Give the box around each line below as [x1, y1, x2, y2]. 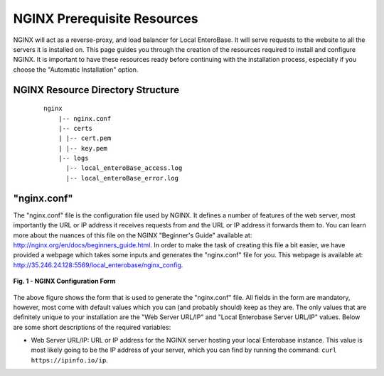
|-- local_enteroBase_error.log [65, 174, 179, 182]
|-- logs [58, 154, 89, 163]
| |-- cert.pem [58, 134, 112, 142]
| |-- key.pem [58, 144, 108, 152]
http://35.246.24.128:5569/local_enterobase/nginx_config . [13, 260, 183, 269]
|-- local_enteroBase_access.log [65, 164, 183, 172]
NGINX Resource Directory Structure [13, 84, 180, 96]
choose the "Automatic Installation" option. [13, 65, 139, 74]
